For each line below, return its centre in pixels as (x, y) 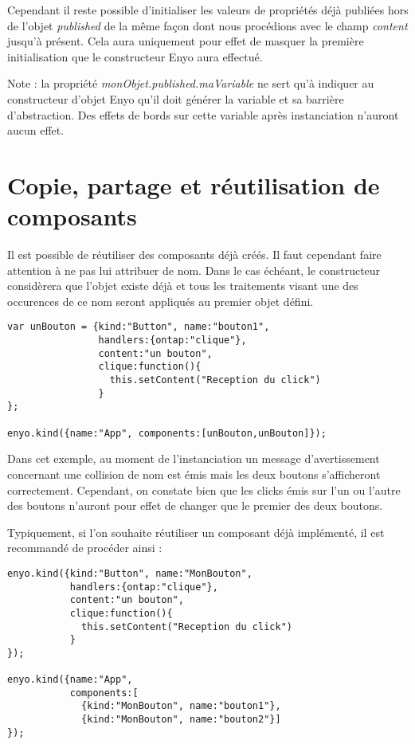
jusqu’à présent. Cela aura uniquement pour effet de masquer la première (186, 41)
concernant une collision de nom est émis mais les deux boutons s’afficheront (194, 474)
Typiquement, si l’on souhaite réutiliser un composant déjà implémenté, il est (196, 532)
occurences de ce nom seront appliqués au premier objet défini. (161, 301)
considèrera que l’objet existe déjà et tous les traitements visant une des (183, 286)
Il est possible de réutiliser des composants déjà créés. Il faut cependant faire (194, 255)
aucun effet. (36, 130)
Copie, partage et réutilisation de (194, 184)
